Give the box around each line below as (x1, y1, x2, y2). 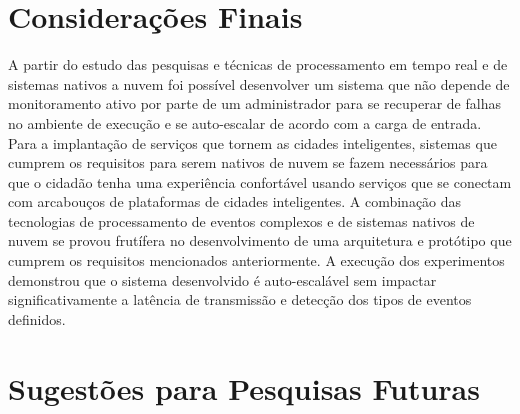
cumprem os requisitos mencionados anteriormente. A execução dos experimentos (8, 250, 505, 271)
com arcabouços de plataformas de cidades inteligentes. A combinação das (8, 191, 462, 212)
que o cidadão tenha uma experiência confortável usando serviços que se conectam (8, 171, 512, 192)
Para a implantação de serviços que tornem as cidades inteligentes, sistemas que (8, 132, 497, 153)
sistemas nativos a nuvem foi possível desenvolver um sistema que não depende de (8, 73, 510, 94)
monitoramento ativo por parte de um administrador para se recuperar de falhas (8, 93, 501, 114)
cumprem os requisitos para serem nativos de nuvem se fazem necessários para (8, 152, 488, 173)
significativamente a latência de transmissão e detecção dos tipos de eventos (8, 289, 472, 310)
